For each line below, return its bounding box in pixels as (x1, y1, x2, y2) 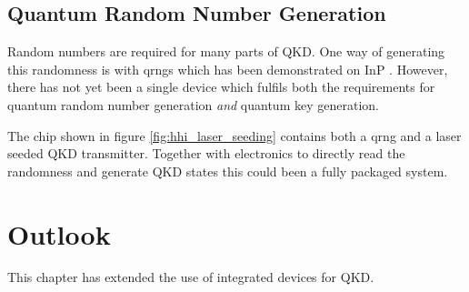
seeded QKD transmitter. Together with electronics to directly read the (7, 144, 405, 163)
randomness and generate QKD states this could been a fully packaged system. (7, 161, 448, 180)
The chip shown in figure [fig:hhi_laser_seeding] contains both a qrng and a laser (7, 126, 462, 145)
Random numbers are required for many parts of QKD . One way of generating (7, 42, 445, 61)
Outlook (7, 215, 111, 252)
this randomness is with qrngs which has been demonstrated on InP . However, (7, 59, 448, 78)
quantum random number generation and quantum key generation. (7, 95, 379, 114)
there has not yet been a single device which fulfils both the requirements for (7, 77, 435, 96)
